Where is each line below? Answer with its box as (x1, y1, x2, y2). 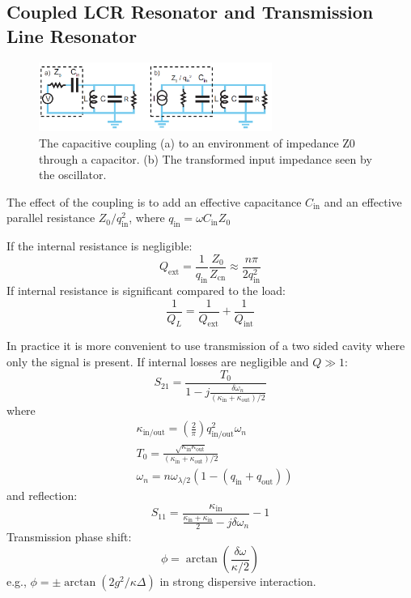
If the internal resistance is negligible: (6, 237, 193, 254)
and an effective (324, 193, 402, 210)
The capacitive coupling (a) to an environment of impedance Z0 (39, 135, 355, 152)
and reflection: (6, 487, 78, 504)
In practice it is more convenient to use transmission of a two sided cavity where (6, 337, 405, 354)
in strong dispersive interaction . (159, 573, 316, 590)
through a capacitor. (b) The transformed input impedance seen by (39, 150, 372, 167)
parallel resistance (6, 209, 95, 226)
